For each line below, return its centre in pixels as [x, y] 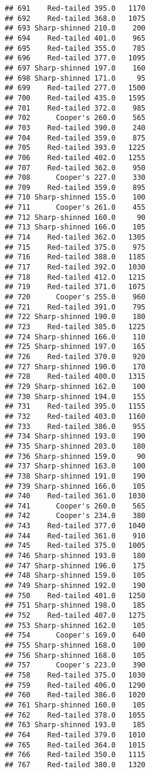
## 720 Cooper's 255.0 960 [75, 297]
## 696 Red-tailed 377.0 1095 [75, 58]
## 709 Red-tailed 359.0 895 [75, 187]
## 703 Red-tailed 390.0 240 [75, 128]
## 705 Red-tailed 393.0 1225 [75, 148]
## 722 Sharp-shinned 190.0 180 [75, 317]
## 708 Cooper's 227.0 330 [75, 178]
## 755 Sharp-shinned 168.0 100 [75, 645]
